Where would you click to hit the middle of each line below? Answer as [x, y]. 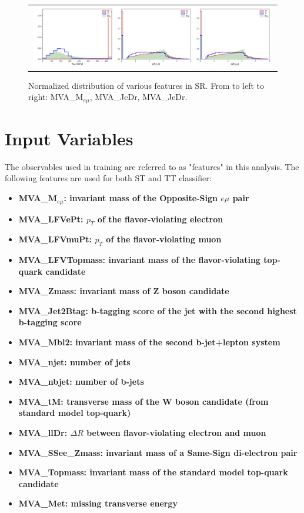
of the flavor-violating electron [160, 219]
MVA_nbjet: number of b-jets [81, 382]
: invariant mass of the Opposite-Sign [141, 198]
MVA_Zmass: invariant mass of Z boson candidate [124, 291]
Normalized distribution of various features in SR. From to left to [146, 85]
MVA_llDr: [43, 433]
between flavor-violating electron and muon [176, 433]
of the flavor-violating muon [164, 239]
